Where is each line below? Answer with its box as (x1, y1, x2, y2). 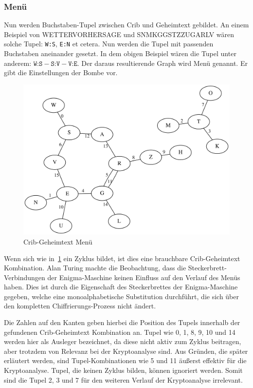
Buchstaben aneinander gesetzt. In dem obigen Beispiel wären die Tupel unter (4, 48, 236, 59)
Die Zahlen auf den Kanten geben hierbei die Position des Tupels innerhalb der (4, 317, 240, 327)
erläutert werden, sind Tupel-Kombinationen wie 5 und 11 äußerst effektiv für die (4, 355, 247, 366)
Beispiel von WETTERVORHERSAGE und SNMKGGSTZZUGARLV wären (4, 29, 235, 39)
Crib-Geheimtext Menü (23, 236, 92, 246)
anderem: (4, 58, 32, 68)
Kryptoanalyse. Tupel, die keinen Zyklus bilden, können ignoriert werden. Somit (4, 365, 243, 375)
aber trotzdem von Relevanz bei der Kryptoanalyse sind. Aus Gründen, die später (4, 346, 248, 356)
